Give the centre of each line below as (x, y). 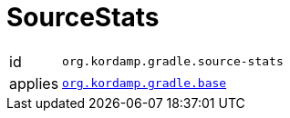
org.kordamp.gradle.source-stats (173, 62)
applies (34, 83)
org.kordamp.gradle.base (145, 84)
